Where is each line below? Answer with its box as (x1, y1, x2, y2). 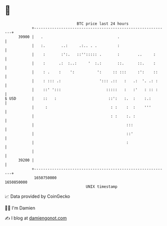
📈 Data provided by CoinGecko (5, 193, 70, 199)
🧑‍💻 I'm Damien (5, 205, 36, 211)
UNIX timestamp (86, 184, 118, 189)
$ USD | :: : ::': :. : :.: (5, 96, 151, 101)
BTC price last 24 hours (76, 21, 129, 26)
